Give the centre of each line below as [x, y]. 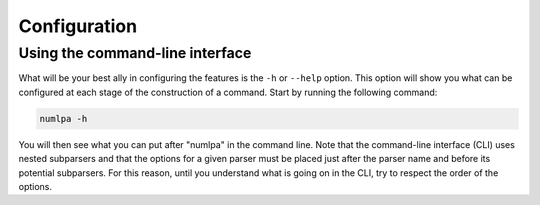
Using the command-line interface [135, 53]
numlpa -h [63, 118]
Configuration [78, 26]
